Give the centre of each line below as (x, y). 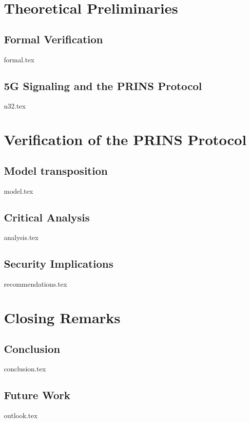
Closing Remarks (62, 317)
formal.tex (19, 59)
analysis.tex (21, 237)
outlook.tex (21, 415)
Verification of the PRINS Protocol (125, 139)
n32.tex (15, 106)
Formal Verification (54, 39)
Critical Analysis (47, 217)
